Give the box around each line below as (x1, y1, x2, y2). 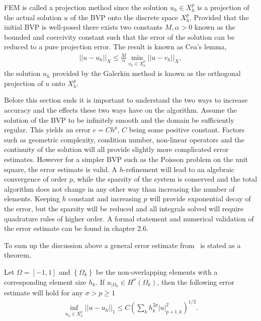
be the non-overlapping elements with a (96, 266, 218, 277)
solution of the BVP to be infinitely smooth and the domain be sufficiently (4, 114, 234, 125)
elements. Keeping (4, 193, 60, 204)
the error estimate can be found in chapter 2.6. (4, 223, 148, 233)
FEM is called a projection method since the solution (4, 2, 168, 12)
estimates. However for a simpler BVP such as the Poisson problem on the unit (4, 154, 248, 165)
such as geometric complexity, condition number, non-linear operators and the (4, 134, 244, 144)
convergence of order (4, 174, 67, 184)
